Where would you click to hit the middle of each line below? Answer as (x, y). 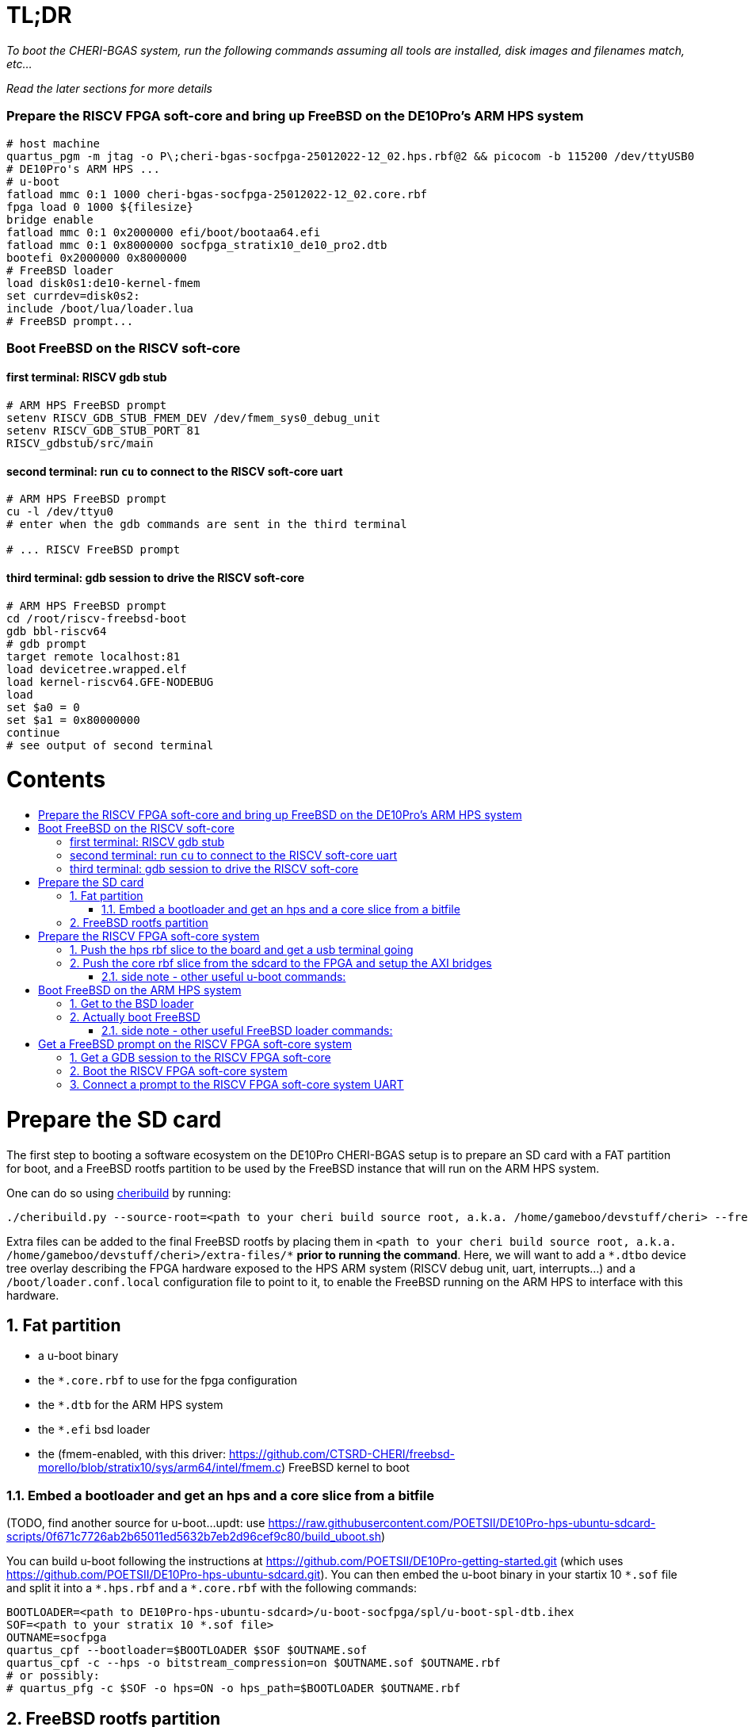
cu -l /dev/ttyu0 (60, 512)
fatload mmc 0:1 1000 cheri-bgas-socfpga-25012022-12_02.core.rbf (217, 194)
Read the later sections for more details (109, 88)
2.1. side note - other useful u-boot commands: (224, 977)
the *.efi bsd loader (94, 1430)
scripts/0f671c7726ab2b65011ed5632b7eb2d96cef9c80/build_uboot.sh (194, 1537)
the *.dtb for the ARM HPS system (131, 1405)
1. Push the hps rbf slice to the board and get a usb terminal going (242, 950)
